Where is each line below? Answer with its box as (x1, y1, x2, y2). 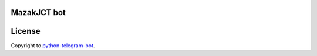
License (11, 26, 41, 36)
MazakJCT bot (11, 8, 66, 17)
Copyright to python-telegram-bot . (11, 41, 95, 49)
